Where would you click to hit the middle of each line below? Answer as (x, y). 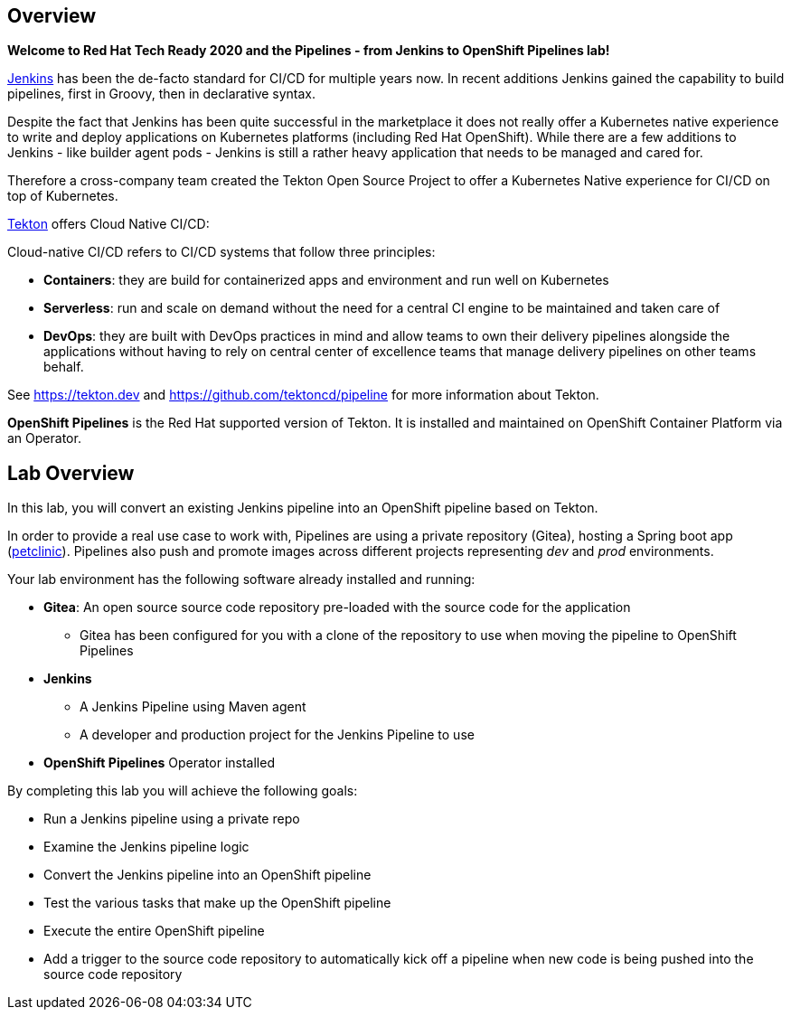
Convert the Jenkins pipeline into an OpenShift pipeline (207, 875)
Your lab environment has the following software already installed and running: (241, 579)
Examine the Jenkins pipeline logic (146, 847)
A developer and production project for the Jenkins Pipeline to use (277, 735)
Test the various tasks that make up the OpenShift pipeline (217, 903)
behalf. (64, 367)
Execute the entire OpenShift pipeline (154, 931)
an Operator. (44, 438)
